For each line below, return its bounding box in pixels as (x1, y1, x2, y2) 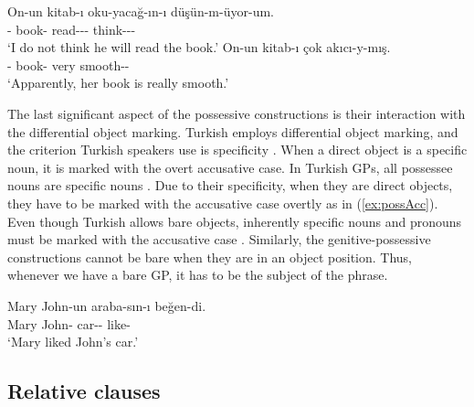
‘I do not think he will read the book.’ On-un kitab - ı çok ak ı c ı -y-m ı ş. (7, 37, 391, 57)
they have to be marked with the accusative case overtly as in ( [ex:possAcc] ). (7, 193, 438, 212)
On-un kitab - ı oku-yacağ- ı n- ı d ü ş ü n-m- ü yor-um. (7, 2, 274, 20)
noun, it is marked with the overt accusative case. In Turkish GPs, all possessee (7, 157, 453, 177)
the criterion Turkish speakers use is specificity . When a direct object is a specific (7, 140, 468, 159)
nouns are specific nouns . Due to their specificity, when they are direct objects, (7, 176, 453, 195)
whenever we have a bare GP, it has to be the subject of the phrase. (7, 265, 388, 284)
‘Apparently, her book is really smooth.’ (7, 73, 229, 92)
